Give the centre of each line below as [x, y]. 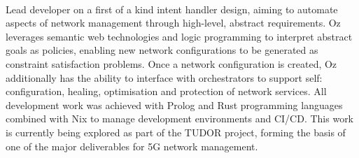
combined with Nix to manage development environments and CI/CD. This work [180, 118]
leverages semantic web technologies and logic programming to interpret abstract [179, 36]
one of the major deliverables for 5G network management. [132, 146]
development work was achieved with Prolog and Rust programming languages [174, 105]
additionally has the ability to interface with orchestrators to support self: [164, 77]
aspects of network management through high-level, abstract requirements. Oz [173, 23]
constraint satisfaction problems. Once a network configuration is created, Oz [171, 63]
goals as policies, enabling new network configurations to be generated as [162, 50]
